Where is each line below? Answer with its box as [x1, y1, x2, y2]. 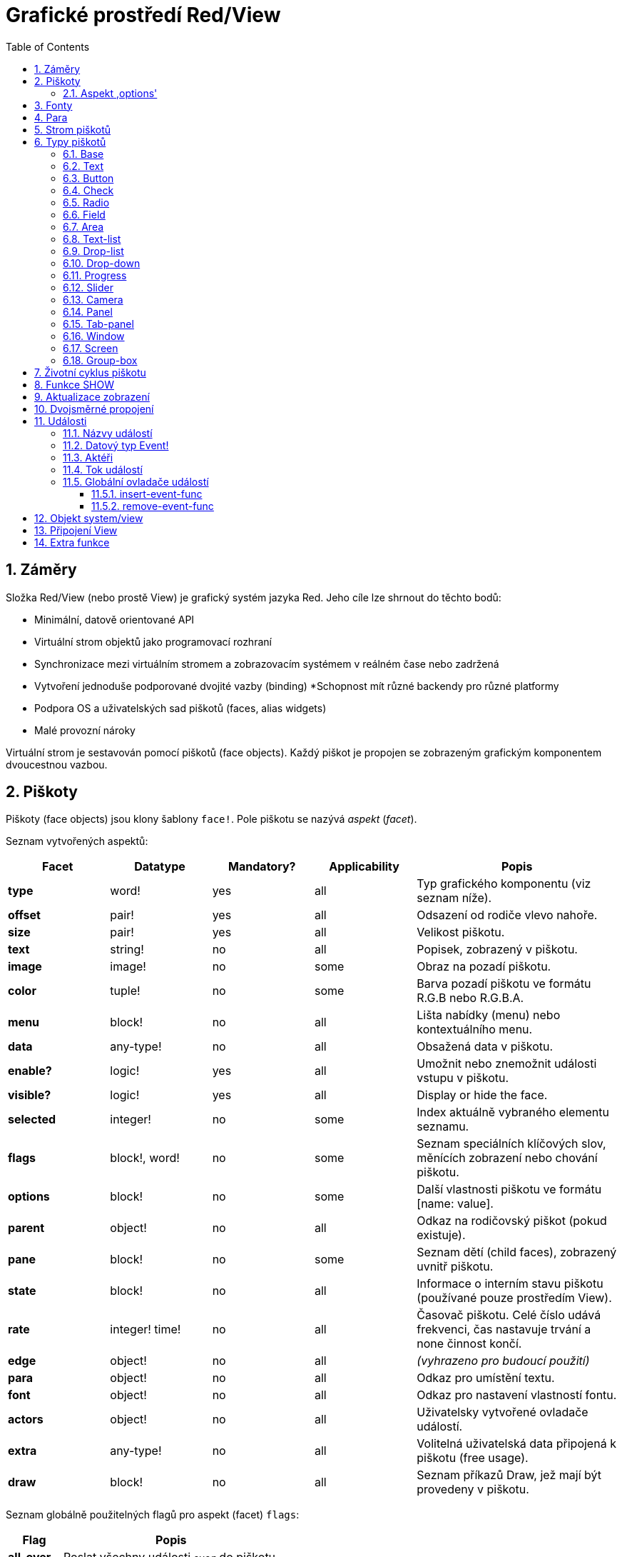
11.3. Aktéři [63, 451, 113, 464]
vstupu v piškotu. [417, 1071, 509, 1086]
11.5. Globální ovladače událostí [63, 475, 209, 488]
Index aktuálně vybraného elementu [417, 1105, 609, 1120]
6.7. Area [63, 220, 104, 233]
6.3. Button [63, 171, 114, 184]
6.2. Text [63, 159, 104, 172]
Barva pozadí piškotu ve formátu [417, 976, 591, 991]
